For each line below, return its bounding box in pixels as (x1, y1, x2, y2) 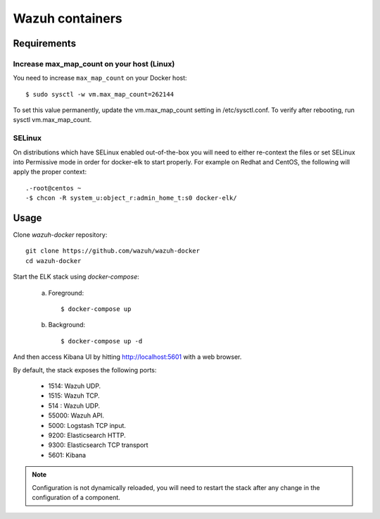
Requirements (13, 37, 77, 49)
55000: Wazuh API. (48, 411, 105, 420)
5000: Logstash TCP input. (48, 421, 127, 429)
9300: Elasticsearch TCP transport (48, 441, 148, 449)
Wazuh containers (13, 11, 122, 26)
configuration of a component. (32, 493, 121, 501)
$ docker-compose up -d (61, 337, 143, 345)
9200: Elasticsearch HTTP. (48, 431, 126, 439)
